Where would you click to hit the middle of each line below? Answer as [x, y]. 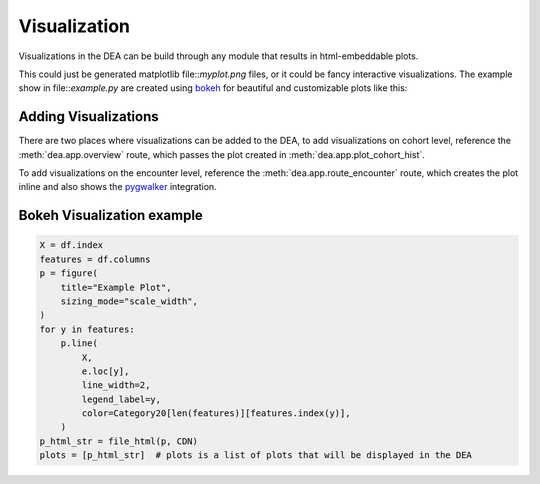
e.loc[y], [105, 371]
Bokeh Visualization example [111, 215]
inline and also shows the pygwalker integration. [117, 187]
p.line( [79, 343]
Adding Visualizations [88, 116]
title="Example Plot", [116, 287]
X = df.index [71, 245]
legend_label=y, [121, 399]
